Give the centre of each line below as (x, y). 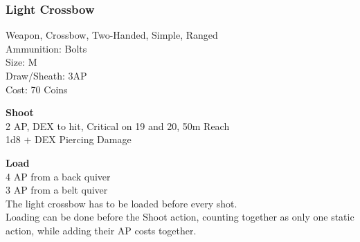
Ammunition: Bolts (46, 48)
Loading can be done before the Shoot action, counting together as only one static (180, 217)
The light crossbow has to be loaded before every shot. (121, 203)
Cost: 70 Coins (37, 89)
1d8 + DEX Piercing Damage (69, 139)
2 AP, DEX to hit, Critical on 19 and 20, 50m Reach (118, 125)
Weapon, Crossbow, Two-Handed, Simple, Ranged (112, 35)
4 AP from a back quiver (58, 176)
